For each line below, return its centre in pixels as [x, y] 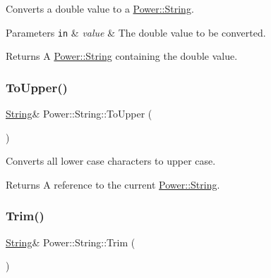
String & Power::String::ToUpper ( [79, 114]
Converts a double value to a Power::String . [100, 8]
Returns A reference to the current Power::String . [113, 184]
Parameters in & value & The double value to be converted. [136, 32]
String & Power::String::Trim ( [71, 242]
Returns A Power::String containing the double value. [122, 56]
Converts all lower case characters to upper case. [111, 161]
